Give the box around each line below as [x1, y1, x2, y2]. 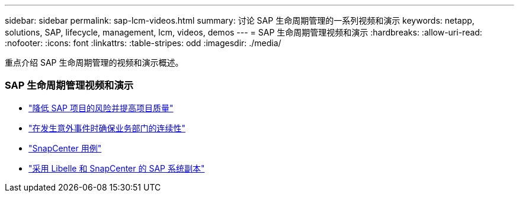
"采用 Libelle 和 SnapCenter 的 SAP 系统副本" [28, 163, 205, 173]
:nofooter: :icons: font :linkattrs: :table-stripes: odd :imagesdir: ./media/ [5, 38, 281, 48]
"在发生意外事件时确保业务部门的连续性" [28, 122, 186, 133]
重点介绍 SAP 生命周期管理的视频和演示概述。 [5, 57, 184, 67]
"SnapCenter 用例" [28, 143, 102, 153]
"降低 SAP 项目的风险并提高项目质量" [28, 102, 174, 113]
